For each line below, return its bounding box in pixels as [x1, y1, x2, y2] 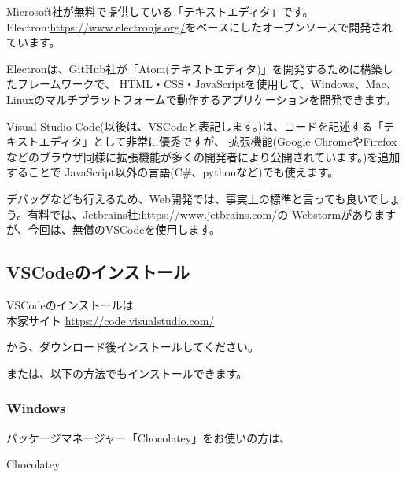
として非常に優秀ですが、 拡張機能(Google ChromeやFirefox [93, 133, 397, 150]
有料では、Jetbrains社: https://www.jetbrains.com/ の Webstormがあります [28, 205, 397, 222]
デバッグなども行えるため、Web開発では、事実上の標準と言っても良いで [6, 190, 378, 206]
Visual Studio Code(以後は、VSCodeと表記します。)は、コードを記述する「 [6, 117, 384, 134]
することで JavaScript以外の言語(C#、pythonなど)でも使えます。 [6, 164, 339, 180]
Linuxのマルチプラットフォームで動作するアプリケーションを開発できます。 [6, 91, 397, 107]
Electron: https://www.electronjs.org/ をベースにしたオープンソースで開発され [6, 18, 393, 35]
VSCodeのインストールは [6, 296, 134, 312]
